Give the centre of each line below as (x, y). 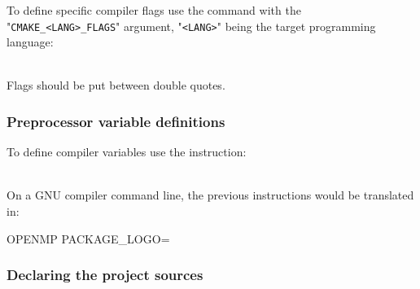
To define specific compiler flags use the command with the (154, 10)
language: (30, 42)
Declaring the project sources (105, 275)
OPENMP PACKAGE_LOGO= (88, 238)
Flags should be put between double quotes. (116, 85)
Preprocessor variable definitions (116, 121)
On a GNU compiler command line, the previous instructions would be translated (210, 195)
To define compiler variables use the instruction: (127, 152)
